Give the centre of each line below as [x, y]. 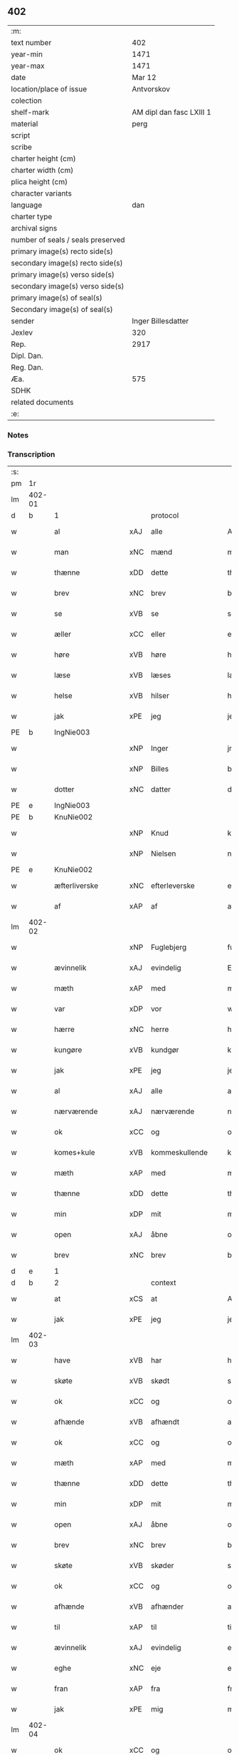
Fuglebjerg [169, 947]
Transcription [31, 454]
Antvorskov [151, 88]
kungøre [68, 1050]
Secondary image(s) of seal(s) [62, 309]
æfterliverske [76, 886]
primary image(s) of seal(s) [57, 298]
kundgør [165, 1050]
